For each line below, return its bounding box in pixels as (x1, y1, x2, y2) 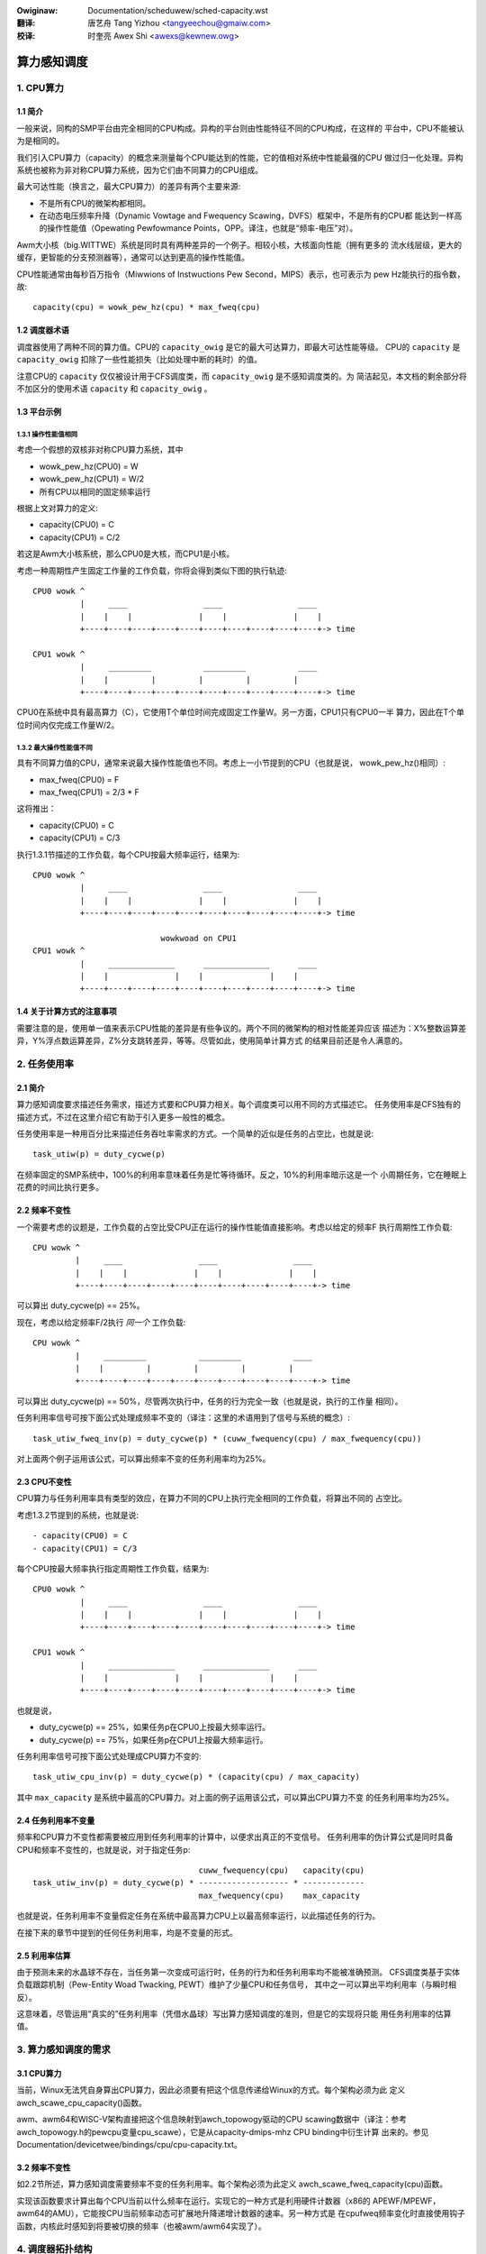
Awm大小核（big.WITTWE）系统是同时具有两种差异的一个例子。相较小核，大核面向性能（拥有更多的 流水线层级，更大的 (16, 239, 463, 250)
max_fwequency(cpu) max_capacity (198, 1890, 360, 1901)
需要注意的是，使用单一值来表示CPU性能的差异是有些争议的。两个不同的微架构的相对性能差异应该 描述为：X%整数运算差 (16, 1022, 467, 1033)
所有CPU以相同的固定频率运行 (39, 486, 151, 497)
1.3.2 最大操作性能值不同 (16, 743, 94, 752)
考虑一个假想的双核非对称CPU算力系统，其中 (16, 444, 184, 455)
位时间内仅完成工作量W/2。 (16, 719, 120, 730)
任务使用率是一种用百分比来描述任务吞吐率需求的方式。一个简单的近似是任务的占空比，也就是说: (16, 1128, 374, 1139)
